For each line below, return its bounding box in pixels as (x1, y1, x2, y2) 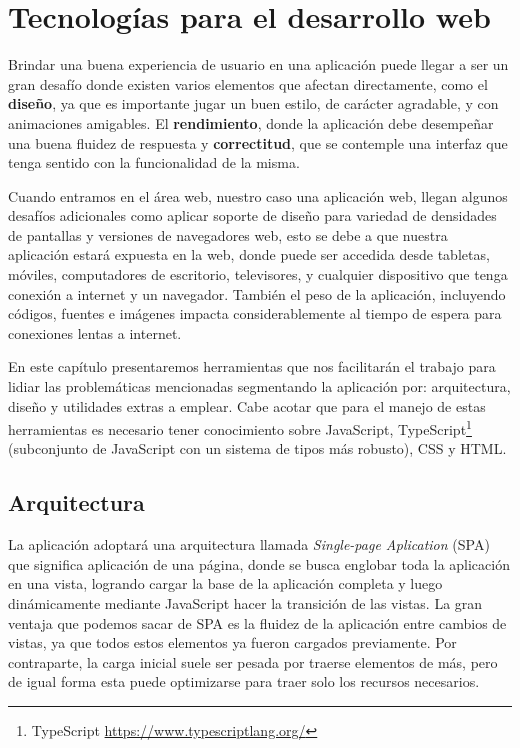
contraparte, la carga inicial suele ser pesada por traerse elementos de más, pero (8, 651, 498, 672)
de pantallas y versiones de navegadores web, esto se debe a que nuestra (8, 224, 448, 245)
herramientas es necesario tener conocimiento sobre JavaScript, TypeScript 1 (8, 416, 472, 439)
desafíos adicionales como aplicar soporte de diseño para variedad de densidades (8, 205, 497, 226)
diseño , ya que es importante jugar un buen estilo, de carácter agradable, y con (8, 93, 499, 114)
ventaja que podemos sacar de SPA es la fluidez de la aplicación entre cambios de (8, 612, 507, 633)
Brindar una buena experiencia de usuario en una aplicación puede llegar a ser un (8, 54, 509, 75)
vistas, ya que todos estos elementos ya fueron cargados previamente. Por (8, 632, 457, 653)
